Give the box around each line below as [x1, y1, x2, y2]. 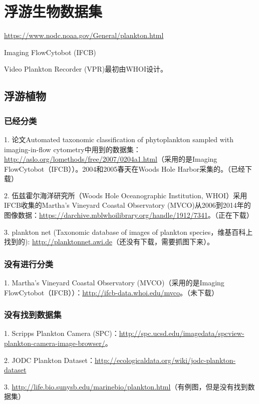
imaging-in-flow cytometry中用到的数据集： [4, 144, 141, 154]
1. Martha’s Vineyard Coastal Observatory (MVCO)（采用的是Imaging [4, 277, 224, 288]
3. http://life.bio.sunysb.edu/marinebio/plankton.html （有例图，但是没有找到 [4, 381, 248, 391]
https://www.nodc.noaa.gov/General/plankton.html [4, 30, 164, 41]
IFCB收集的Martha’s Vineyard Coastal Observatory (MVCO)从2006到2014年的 [4, 200, 251, 210]
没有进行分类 [4, 257, 54, 270]
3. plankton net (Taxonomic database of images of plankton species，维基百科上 [4, 226, 253, 237]
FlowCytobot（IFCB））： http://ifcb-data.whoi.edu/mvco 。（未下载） [4, 287, 219, 297]
